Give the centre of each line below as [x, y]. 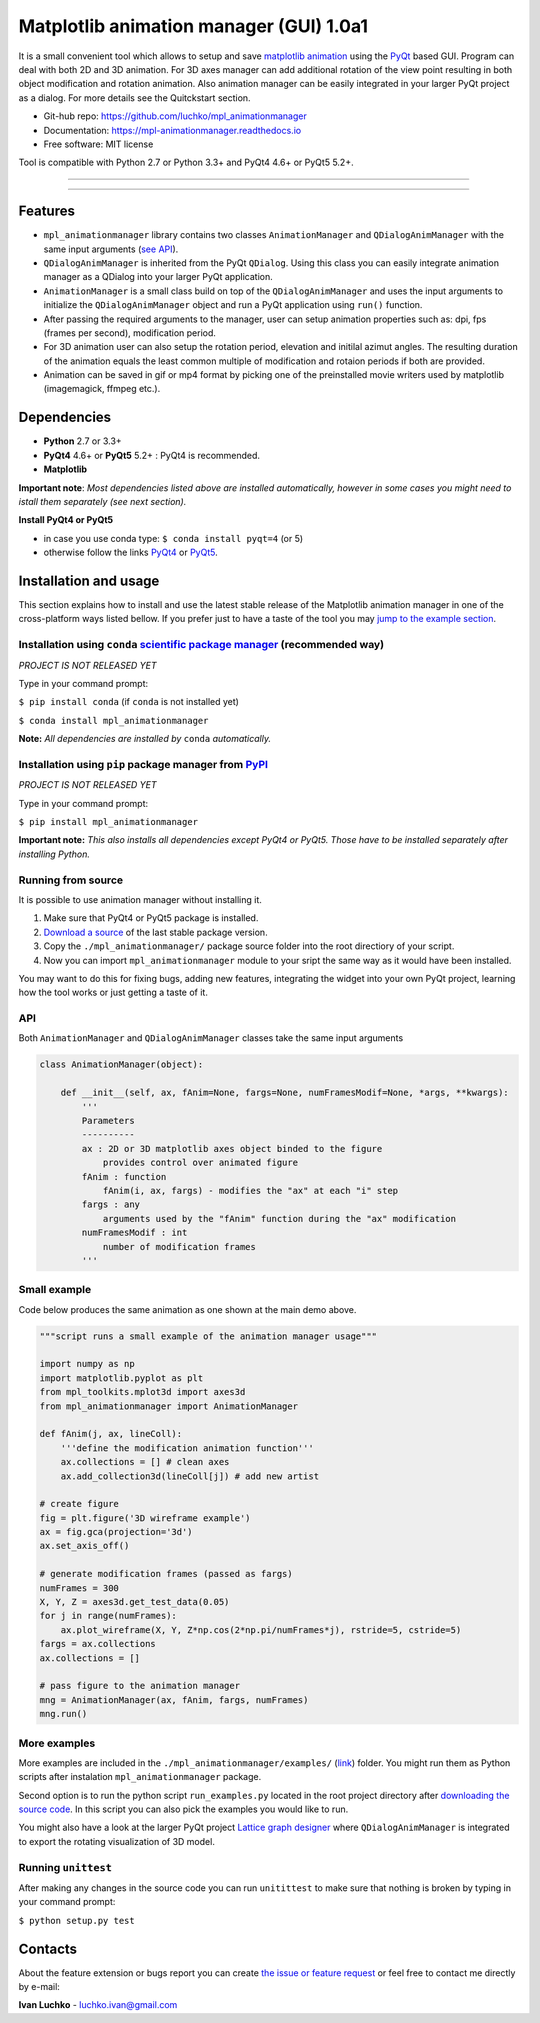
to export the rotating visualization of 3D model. [116, 1841]
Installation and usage [89, 580]
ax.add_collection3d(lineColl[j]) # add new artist [190, 1476]
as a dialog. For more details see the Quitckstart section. [134, 97]
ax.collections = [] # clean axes [145, 1462]
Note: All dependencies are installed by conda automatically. [145, 739]
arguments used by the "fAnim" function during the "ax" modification [279, 1218]
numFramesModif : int [134, 1233]
